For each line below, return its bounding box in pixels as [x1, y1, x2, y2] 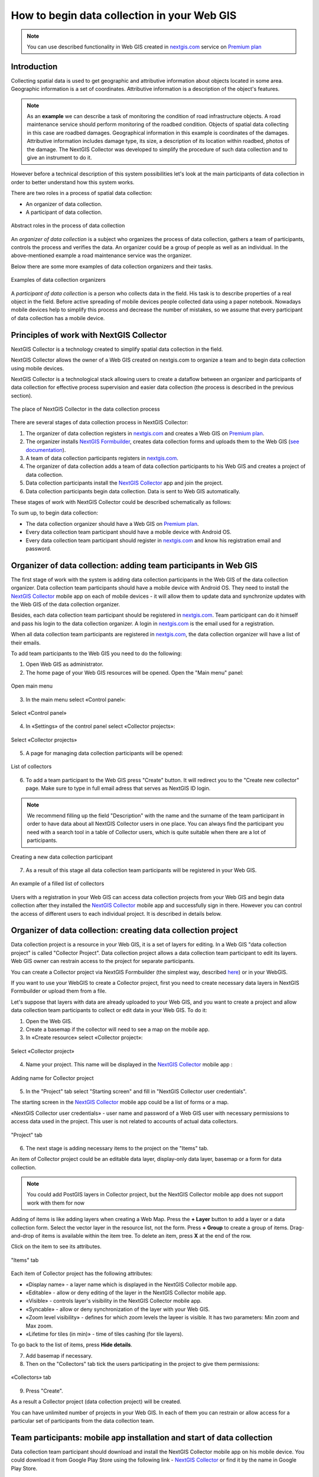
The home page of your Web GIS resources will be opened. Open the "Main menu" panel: [25, 669, 243, 676]
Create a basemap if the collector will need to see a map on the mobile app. [25, 1026, 210, 1033]
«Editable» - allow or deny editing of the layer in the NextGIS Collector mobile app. [25, 1289, 227, 1296]
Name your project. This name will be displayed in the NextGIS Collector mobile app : [25, 1061, 233, 1068]
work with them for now [27, 1199, 85, 1206]
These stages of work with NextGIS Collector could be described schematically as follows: [11, 498, 232, 505]
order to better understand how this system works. [11, 178, 135, 186]
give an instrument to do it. [27, 154, 92, 161]
